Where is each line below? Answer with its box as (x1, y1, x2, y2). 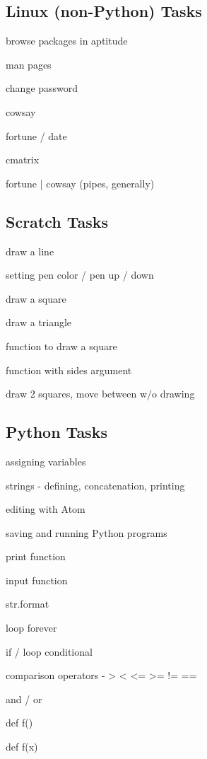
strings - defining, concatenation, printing (6, 477, 185, 492)
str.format (6, 596, 49, 611)
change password (6, 81, 78, 95)
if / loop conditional (6, 644, 93, 659)
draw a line (6, 243, 54, 258)
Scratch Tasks (6, 210, 109, 232)
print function (6, 549, 66, 564)
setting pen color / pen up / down (6, 267, 154, 282)
